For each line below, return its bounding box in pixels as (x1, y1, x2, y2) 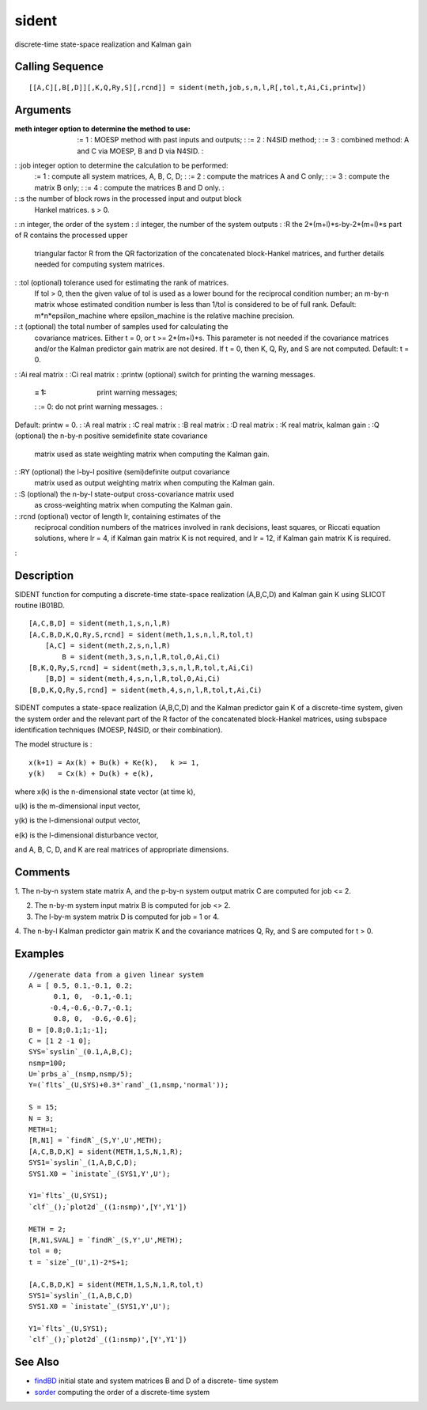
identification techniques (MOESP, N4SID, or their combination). (14, 724, 223, 735)
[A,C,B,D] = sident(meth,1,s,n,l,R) (28, 619, 171, 628)
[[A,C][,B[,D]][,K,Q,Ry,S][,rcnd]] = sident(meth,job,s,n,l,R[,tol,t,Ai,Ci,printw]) (28, 83, 367, 92)
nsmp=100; (28, 1058, 66, 1068)
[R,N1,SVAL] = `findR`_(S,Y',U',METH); (28, 1235, 183, 1245)
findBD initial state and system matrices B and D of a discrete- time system (34, 1376, 278, 1385)
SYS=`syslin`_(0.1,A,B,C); (28, 1048, 134, 1057)
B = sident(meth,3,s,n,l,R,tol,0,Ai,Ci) (62, 652, 221, 661)
